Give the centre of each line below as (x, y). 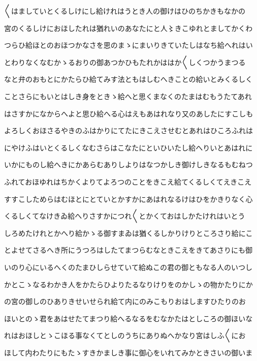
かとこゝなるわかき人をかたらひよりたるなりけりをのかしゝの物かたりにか (128, 284)
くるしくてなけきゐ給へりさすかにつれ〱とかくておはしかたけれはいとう (125, 216)
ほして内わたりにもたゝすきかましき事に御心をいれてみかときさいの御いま (128, 352)
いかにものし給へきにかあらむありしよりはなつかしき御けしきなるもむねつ (128, 164)
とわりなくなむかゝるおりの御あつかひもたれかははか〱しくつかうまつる (125, 62)
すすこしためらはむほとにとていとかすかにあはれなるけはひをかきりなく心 (128, 199)
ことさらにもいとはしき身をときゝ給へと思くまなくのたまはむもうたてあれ (128, 96)
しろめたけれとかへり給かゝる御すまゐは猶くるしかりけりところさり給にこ (128, 233)
